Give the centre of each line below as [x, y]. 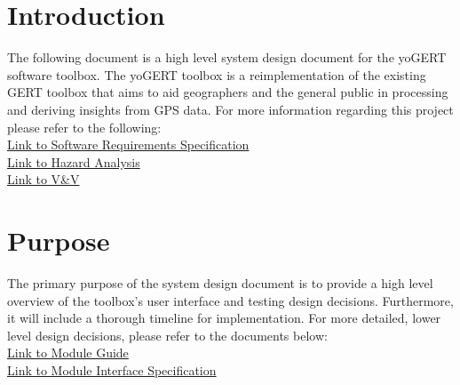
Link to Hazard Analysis [74, 161]
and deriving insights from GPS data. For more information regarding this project [230, 109]
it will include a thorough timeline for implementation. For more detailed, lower [224, 318]
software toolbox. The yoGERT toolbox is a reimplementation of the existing [217, 74]
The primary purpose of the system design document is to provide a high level [220, 283]
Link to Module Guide [68, 353]
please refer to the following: [84, 127]
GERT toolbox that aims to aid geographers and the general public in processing [228, 92]
